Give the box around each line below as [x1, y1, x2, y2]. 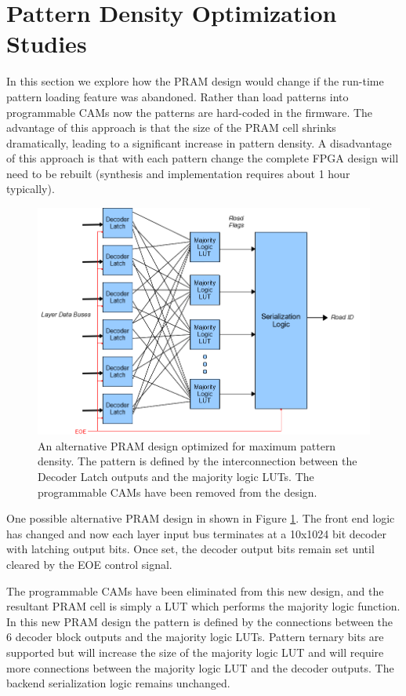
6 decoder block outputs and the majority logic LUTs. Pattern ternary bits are [6, 629, 384, 645]
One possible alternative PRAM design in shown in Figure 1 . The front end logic [6, 510, 395, 527]
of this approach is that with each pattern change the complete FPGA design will [6, 150, 399, 166]
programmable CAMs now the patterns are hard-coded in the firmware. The [6, 104, 373, 120]
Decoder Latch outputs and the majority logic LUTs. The [38, 468, 314, 485]
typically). [6, 180, 55, 197]
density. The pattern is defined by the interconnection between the [38, 453, 357, 469]
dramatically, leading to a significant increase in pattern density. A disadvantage [6, 134, 392, 151]
